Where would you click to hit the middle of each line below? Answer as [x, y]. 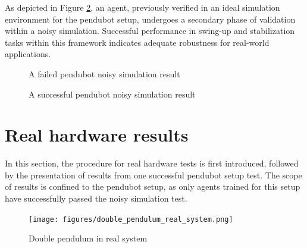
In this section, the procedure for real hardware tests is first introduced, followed [152, 163]
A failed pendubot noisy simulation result [104, 73]
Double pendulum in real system [88, 238]
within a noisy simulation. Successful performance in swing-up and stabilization [150, 31]
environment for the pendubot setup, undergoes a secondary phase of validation [150, 19]
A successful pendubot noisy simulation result [112, 94]
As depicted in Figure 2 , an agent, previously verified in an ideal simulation [142, 7]
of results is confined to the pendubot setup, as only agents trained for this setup [153, 186]
